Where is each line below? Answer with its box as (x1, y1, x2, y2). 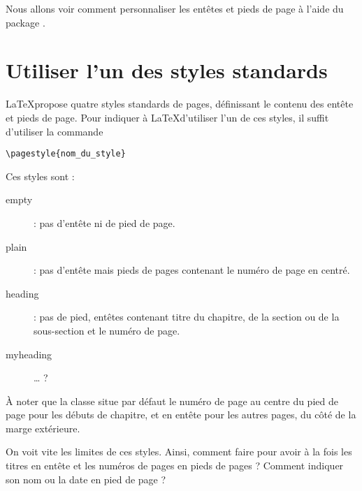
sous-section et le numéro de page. (34, 323, 180, 337)
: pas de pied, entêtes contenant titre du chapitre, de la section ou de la (34, 309, 340, 324)
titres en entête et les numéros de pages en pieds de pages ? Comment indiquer (6, 458, 344, 473)
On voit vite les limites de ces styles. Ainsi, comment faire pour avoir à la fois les (6, 444, 352, 459)
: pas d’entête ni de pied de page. (34, 215, 175, 230)
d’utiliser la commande (6, 124, 103, 138)
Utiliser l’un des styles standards (6, 56, 328, 85)
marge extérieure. (6, 420, 80, 435)
